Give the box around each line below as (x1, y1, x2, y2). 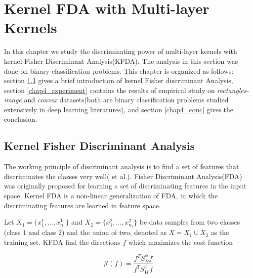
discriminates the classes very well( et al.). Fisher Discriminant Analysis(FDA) (4, 171, 242, 181)
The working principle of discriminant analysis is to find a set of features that (4, 161, 239, 172)
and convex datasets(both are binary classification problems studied (24, 94, 229, 105)
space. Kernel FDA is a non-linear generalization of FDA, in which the (4, 190, 218, 201)
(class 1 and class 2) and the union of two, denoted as (4, 227, 167, 237)
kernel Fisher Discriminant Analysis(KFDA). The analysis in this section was (4, 55, 238, 66)
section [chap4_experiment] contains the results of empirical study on (4, 85, 215, 95)
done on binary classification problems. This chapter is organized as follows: (4, 65, 234, 76)
